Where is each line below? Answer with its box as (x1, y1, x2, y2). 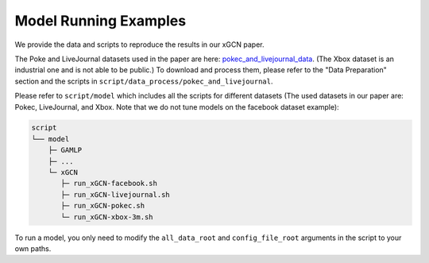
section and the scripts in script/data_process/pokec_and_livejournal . (14, 76, 273, 86)
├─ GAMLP (48, 145, 83, 155)
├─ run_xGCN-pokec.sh (60, 201, 145, 211)
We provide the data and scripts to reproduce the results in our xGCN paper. (14, 40, 265, 49)
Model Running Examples (14, 12, 187, 29)
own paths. (14, 243, 52, 253)
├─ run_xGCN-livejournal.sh (60, 190, 170, 199)
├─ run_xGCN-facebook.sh (60, 179, 158, 188)
